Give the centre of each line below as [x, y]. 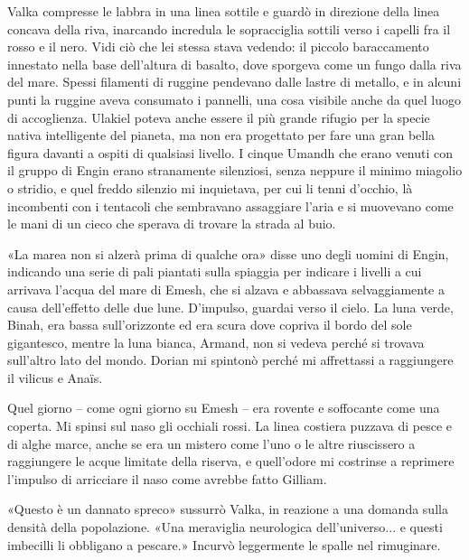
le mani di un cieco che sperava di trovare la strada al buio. [172, 224]
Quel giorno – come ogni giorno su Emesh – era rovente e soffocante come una [224, 408]
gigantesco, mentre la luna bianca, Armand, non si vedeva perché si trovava [216, 342]
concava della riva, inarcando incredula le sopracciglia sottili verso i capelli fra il [229, 28]
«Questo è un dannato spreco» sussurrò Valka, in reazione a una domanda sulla [228, 509]
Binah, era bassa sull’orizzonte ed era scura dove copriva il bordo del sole [210, 325]
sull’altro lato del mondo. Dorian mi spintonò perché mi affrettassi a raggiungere [230, 360]
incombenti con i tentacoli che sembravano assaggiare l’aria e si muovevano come [230, 205]
